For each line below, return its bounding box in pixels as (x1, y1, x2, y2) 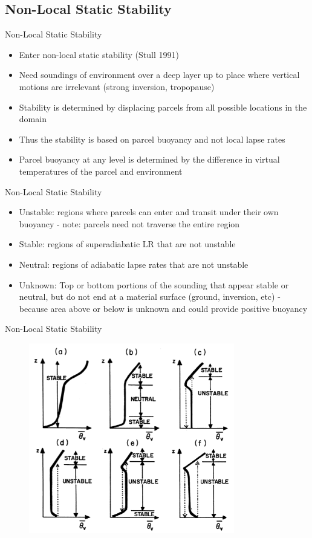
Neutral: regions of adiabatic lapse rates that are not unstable (19, 258, 249, 270)
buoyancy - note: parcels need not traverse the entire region (19, 217, 240, 230)
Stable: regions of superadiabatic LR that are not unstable (19, 238, 236, 250)
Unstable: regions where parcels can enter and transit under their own (19, 206, 279, 218)
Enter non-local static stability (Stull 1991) (19, 48, 179, 60)
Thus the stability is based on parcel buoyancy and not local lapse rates (19, 132, 285, 145)
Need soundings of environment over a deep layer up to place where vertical (19, 68, 300, 81)
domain (19, 112, 47, 125)
